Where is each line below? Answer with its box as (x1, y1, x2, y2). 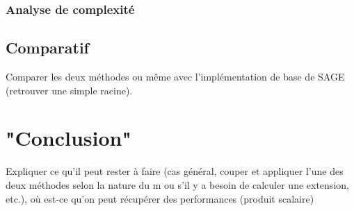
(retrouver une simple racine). (6, 83, 133, 97)
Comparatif (6, 37, 89, 58)
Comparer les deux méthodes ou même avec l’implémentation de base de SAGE (6, 69, 345, 84)
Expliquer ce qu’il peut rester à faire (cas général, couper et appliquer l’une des (6, 164, 344, 178)
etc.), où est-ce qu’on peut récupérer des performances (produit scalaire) (6, 191, 314, 205)
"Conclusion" (6, 124, 131, 152)
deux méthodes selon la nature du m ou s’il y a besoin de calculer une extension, (6, 177, 349, 192)
